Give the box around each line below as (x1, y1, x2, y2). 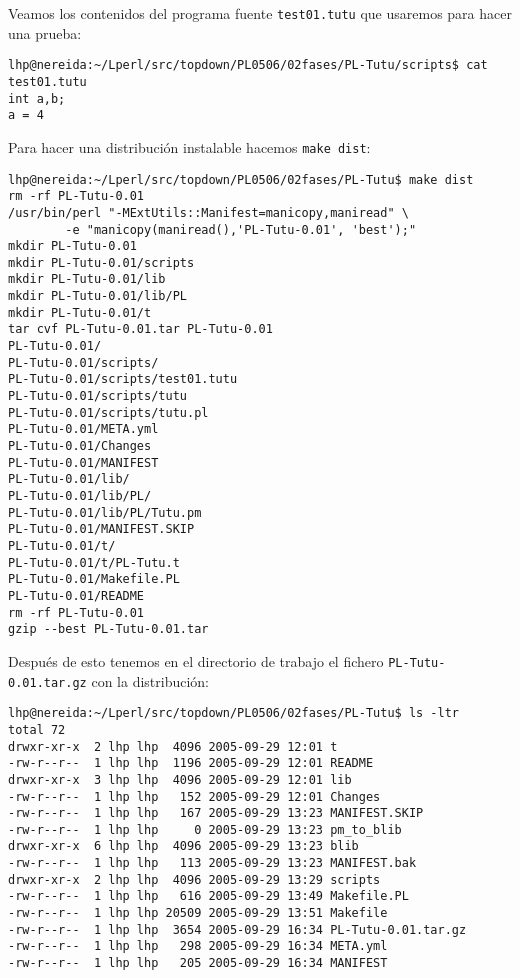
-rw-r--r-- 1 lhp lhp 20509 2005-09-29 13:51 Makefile (8, 906, 388, 921)
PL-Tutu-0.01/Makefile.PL (8, 572, 180, 587)
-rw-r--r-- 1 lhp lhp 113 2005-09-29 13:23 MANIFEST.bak (8, 856, 417, 871)
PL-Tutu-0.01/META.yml (8, 422, 159, 437)
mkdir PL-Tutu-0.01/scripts (8, 255, 195, 270)
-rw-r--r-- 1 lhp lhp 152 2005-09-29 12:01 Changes (8, 789, 381, 804)
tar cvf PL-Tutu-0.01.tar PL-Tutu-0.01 (8, 322, 273, 337)
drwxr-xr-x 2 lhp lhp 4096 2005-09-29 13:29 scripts (8, 872, 381, 887)
